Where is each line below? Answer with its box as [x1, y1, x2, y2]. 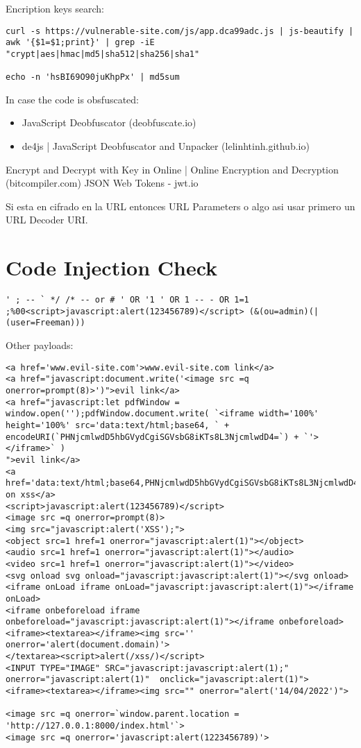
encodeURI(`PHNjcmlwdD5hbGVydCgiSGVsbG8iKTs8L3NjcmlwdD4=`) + [6, 432, 299, 442]
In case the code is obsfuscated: [6, 92, 139, 106]
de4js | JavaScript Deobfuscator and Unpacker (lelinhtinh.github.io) [22, 139, 310, 153]
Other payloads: [6, 338, 74, 352]
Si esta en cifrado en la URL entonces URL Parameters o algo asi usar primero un [6, 198, 355, 213]
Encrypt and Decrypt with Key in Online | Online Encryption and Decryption [6, 162, 339, 176]
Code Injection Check [6, 253, 218, 282]
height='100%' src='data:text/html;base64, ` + [6, 420, 230, 430]
